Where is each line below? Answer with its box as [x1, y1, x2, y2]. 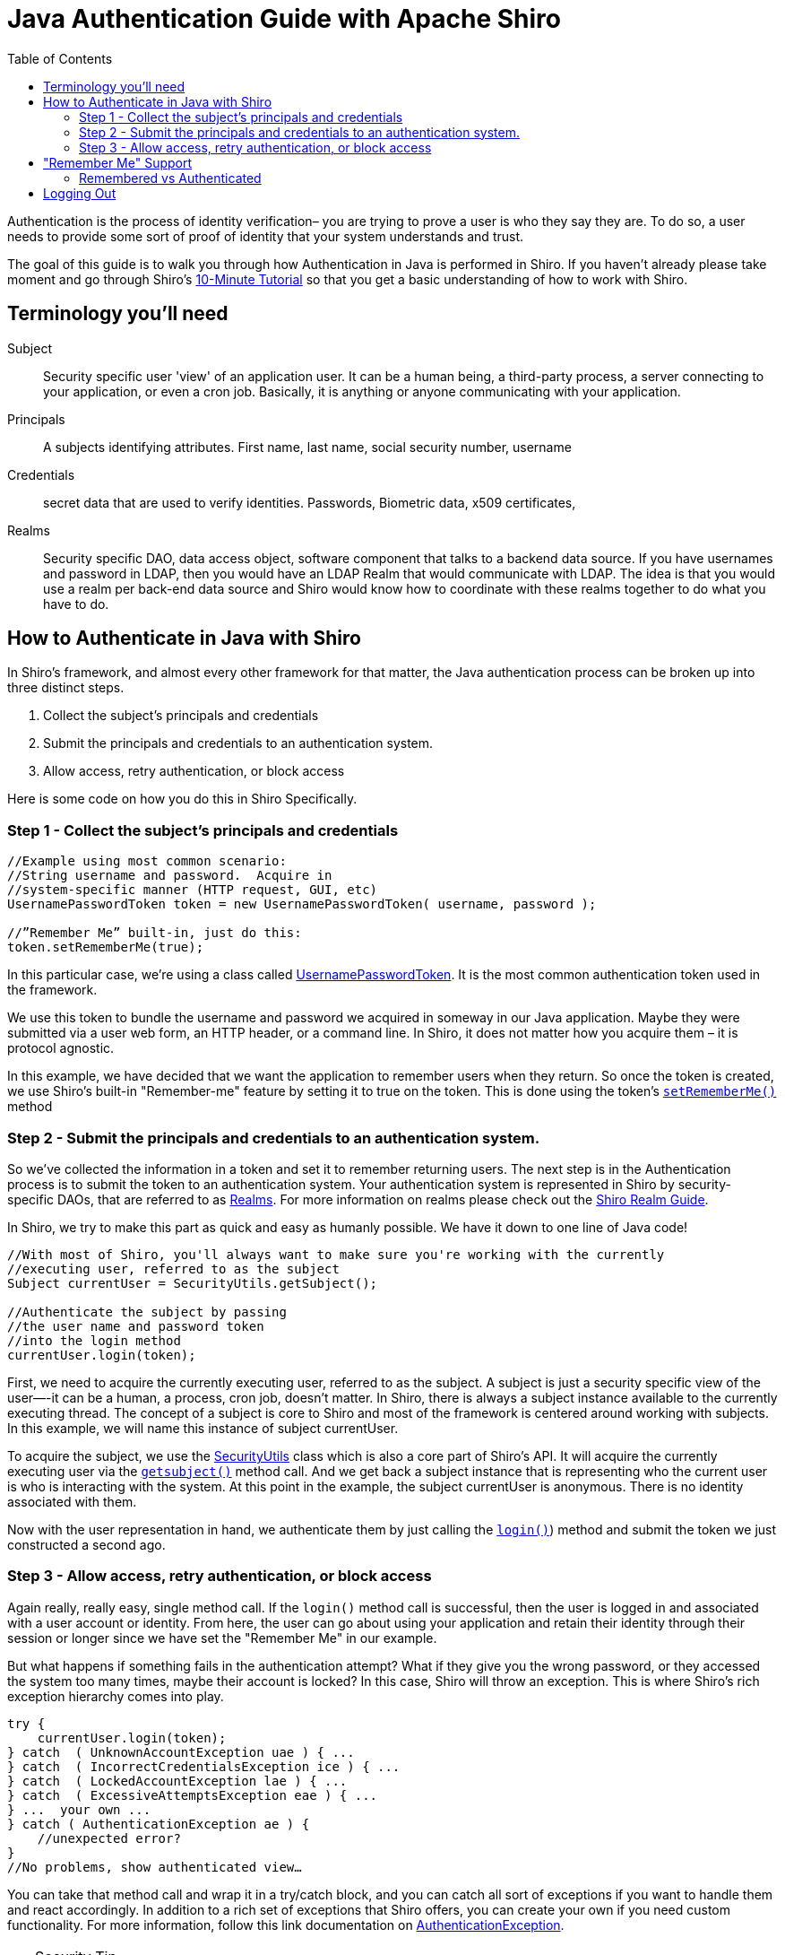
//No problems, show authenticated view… [7, 1859, 302, 1874]
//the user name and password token [7, 1318, 264, 1334]
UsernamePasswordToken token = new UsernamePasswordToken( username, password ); [7, 897, 597, 912]
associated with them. [7, 1493, 137, 1509]
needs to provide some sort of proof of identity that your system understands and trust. [7, 228, 524, 244]
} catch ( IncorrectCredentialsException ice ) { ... [7, 1759, 401, 1774]
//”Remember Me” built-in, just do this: [7, 925, 302, 941]
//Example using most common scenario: [7, 854, 287, 869]
